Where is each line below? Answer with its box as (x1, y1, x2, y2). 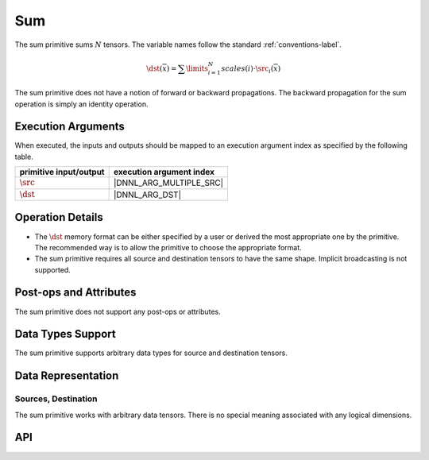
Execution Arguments (14, 120, 125, 133)
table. (14, 152, 33, 161)
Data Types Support (14, 327, 116, 341)
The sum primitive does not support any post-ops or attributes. (14, 307, 222, 316)
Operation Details (14, 211, 103, 224)
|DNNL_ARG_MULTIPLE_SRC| (113, 177, 224, 188)
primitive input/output (19, 167, 105, 178)
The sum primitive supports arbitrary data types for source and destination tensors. (14, 348, 288, 358)
